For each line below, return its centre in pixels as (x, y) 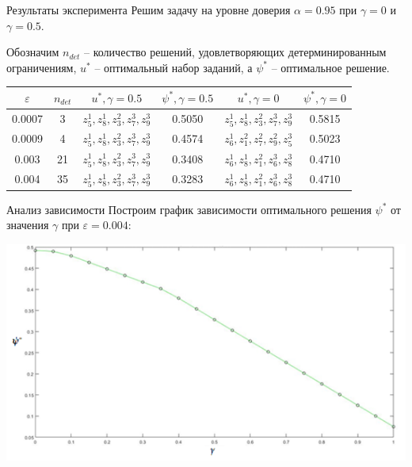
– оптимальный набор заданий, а (174, 67)
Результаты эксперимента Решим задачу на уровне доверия (149, 10)
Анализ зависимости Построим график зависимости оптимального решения (189, 209)
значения (28, 225)
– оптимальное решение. (330, 67)
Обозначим (33, 52)
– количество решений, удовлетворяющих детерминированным (235, 52)
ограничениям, (42, 67)
